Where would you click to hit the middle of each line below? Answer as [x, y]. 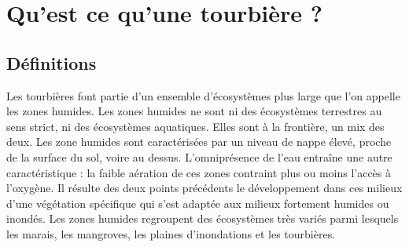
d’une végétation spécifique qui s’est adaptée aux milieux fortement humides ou [198, 203]
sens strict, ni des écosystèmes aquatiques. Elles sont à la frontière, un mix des [195, 126]
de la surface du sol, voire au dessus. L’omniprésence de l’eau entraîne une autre [199, 156]
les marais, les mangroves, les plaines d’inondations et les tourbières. [171, 233]
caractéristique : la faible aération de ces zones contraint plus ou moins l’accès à [199, 172]
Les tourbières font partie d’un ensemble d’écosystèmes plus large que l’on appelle [203, 95]
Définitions [52, 62]
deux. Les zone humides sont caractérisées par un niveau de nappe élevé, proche [199, 142]
